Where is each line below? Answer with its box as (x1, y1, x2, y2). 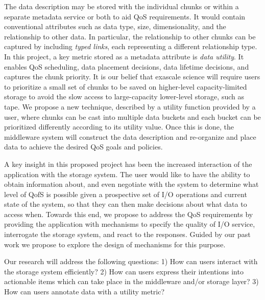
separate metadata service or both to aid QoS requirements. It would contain (4, 11, 246, 22)
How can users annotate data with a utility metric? (4, 286, 165, 297)
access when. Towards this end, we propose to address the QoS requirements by (4, 208, 253, 219)
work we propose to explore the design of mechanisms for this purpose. (4, 239, 226, 249)
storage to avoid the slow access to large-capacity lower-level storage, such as (4, 91, 244, 102)
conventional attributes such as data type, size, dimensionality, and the (4, 21, 226, 32)
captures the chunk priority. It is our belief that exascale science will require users (4, 71, 260, 82)
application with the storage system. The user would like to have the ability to (4, 168, 250, 179)
